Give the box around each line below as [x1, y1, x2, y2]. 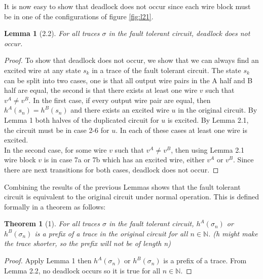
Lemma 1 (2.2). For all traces [4, 28, 100, 39]
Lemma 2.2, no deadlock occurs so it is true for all [4, 265, 161, 275]
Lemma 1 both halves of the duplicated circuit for [4, 114, 159, 125]
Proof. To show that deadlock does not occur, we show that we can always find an [4, 55, 259, 65]
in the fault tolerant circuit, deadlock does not [108, 28, 250, 39]
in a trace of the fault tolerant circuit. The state [92, 64, 241, 75]
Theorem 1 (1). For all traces [4, 218, 100, 229]
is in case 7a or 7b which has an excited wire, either [44, 154, 205, 165]
